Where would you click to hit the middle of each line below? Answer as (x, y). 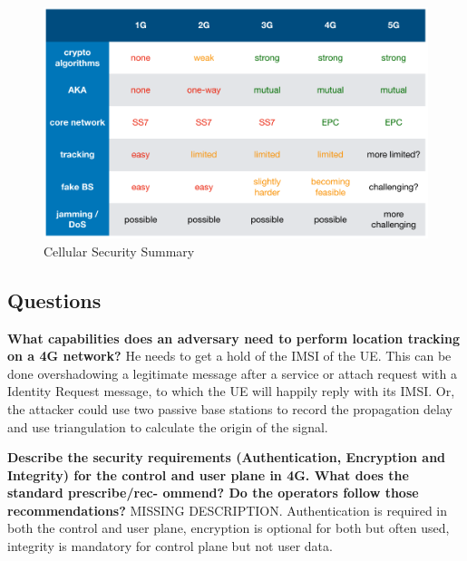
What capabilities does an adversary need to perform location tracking (234, 338)
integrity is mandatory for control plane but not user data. (170, 546)
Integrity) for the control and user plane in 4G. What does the (208, 474)
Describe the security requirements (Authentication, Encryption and (227, 457)
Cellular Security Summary (119, 251)
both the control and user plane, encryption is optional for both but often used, (229, 528)
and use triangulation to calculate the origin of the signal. (168, 426)
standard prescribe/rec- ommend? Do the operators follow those (213, 493)
